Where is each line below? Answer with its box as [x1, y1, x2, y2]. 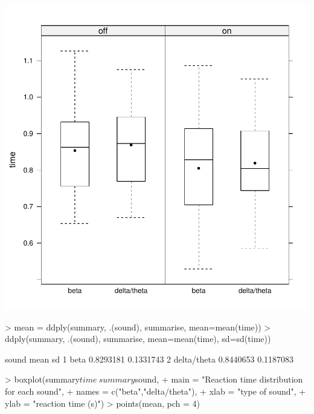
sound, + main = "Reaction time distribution [135, 373, 303, 386]
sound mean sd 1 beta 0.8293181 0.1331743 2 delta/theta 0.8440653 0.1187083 [5, 352, 294, 365]
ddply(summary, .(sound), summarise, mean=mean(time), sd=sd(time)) [5, 332, 271, 345]
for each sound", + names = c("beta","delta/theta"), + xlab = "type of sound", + [5, 384, 306, 397]
